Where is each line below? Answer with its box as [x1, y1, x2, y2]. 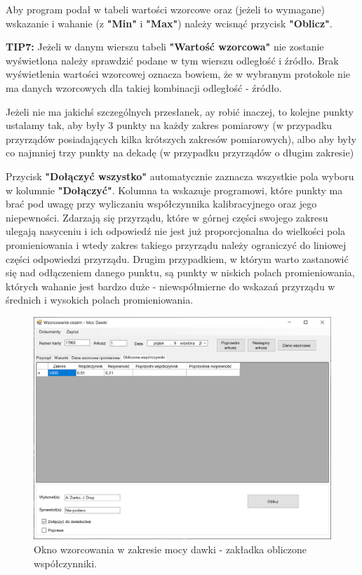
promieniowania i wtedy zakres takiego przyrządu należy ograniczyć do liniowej [6, 237, 347, 252]
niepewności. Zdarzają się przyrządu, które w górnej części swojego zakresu [6, 210, 328, 224]
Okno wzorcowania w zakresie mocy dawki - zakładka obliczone [34, 542, 307, 557]
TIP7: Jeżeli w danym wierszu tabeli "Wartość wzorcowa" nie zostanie [6, 39, 324, 54]
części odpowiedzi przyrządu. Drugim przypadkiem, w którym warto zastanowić [6, 251, 349, 266]
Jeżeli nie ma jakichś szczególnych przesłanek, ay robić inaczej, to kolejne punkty [6, 104, 354, 119]
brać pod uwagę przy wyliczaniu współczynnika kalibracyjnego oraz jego [6, 196, 317, 211]
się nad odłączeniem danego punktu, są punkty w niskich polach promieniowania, [6, 265, 355, 280]
